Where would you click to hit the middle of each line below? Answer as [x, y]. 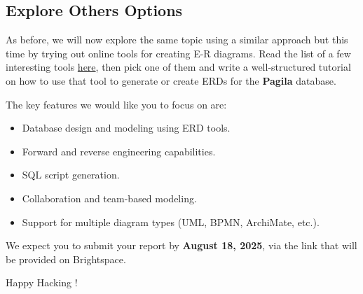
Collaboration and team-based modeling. [109, 198]
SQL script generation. [71, 175]
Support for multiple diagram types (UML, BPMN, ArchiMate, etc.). [171, 222]
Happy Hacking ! [42, 282]
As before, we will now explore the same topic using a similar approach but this [177, 40]
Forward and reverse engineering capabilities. [119, 151]
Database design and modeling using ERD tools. [126, 128]
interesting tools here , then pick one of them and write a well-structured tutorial [178, 67]
